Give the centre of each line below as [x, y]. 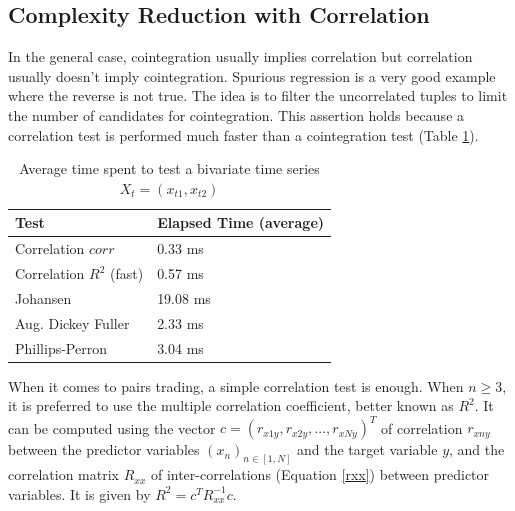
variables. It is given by [79, 493]
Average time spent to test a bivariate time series [169, 168]
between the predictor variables [104, 449]
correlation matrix [63, 474]
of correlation [422, 427]
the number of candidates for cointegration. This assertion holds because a [236, 114]
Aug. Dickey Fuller [72, 322]
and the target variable [367, 449]
